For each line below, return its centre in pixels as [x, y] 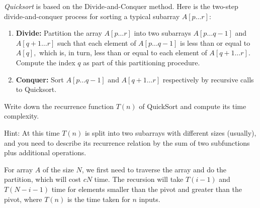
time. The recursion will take [139, 179]
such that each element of [97, 42]
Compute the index [46, 62]
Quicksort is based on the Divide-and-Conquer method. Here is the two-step [121, 6]
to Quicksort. [36, 89]
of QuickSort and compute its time [193, 106]
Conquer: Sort [40, 79]
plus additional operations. [45, 152]
